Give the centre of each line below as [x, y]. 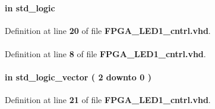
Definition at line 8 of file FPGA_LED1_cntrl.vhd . [105, 53]
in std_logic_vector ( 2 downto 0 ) [78, 77]
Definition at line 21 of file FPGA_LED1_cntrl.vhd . [108, 100]
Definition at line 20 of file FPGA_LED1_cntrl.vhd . [108, 30]
